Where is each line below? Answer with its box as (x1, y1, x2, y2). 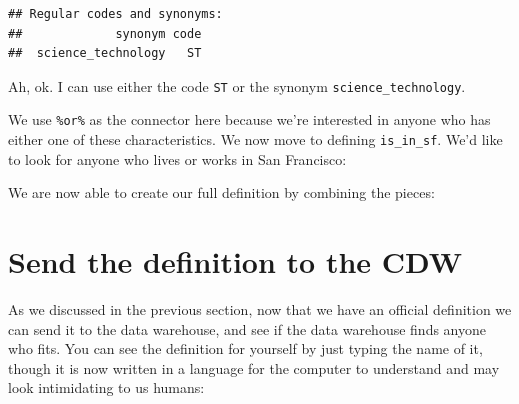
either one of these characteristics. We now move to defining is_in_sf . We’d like (8, 129, 503, 150)
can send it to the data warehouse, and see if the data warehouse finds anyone (8, 318, 486, 339)
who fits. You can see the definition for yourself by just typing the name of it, (8, 338, 483, 359)
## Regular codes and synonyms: (8, 7, 223, 21)
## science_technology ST (8, 46, 202, 61)
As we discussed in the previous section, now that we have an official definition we (8, 299, 512, 320)
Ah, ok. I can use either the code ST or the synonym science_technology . (8, 75, 466, 96)
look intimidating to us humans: (8, 377, 205, 398)
